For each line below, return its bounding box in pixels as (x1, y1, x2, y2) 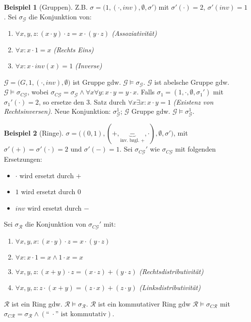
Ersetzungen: (4, 153, 42, 164)
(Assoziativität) (111, 28, 157, 38)
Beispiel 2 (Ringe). (4, 128, 63, 138)
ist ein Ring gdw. (12, 298, 63, 308)
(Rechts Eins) (53, 44, 94, 54)
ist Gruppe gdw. (73, 77, 121, 87)
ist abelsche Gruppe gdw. (154, 77, 230, 87)
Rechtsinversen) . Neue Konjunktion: (4, 106, 111, 116)
